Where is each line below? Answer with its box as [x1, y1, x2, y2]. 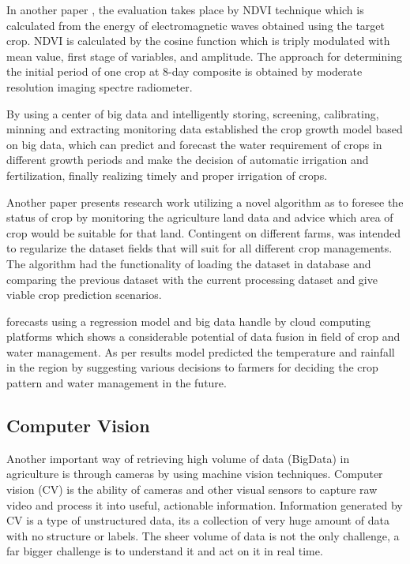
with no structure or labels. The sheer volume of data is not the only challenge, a [6, 527, 400, 543]
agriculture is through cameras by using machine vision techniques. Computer [6, 465, 383, 482]
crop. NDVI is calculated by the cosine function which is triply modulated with [6, 32, 390, 49]
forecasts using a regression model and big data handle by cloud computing [6, 312, 371, 329]
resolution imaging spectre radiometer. [6, 78, 193, 95]
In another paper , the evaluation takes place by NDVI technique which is [6, 2, 364, 17]
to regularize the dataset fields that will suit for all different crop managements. [6, 240, 393, 256]
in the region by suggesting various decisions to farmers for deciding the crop [6, 359, 378, 375]
